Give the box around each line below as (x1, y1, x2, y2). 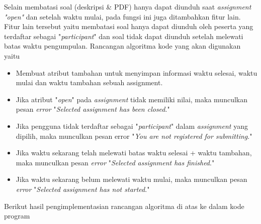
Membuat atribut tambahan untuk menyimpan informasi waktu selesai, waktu (16, 67, 257, 78)
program (4, 210, 30, 221)
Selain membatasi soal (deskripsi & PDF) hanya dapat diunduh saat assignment (4, 2, 251, 12)
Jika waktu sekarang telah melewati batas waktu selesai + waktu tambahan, (16, 147, 252, 158)
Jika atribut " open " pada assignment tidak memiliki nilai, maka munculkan (16, 94, 247, 104)
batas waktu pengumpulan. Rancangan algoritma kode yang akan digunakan (4, 41, 241, 51)
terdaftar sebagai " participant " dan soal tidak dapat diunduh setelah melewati (4, 31, 243, 41)
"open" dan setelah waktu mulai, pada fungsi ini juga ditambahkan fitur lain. (4, 11, 241, 22)
